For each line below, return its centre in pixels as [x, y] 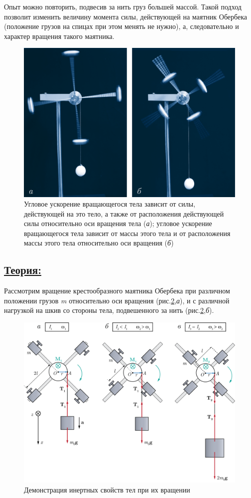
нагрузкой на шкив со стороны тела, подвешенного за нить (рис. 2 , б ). [109, 310]
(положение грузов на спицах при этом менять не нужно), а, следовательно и [122, 26]
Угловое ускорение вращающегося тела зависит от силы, [110, 204]
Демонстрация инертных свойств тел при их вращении [107, 489]
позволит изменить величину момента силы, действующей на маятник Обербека [126, 16]
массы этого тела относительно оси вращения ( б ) [99, 243]
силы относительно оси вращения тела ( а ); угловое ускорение [118, 223]
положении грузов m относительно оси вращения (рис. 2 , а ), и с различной [117, 300]
